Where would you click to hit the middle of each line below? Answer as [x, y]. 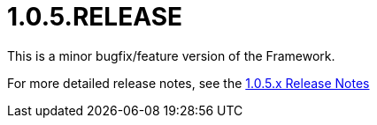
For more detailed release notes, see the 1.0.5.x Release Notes [188, 83]
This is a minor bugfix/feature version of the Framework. [171, 55]
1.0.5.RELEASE [95, 17]
